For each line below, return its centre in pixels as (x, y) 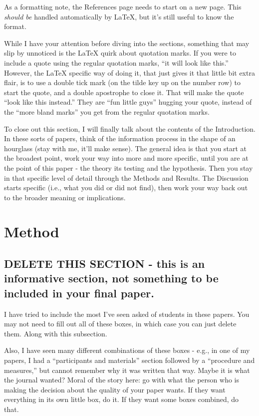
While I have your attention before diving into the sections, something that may (127, 43)
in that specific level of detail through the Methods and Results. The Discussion (126, 177)
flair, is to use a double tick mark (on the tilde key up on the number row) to (122, 82)
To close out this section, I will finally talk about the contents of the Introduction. (130, 128)
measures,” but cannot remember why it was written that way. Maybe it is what (127, 370)
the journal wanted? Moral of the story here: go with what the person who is (122, 380)
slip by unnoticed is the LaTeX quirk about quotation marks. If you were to (120, 53)
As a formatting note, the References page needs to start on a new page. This (123, 7)
